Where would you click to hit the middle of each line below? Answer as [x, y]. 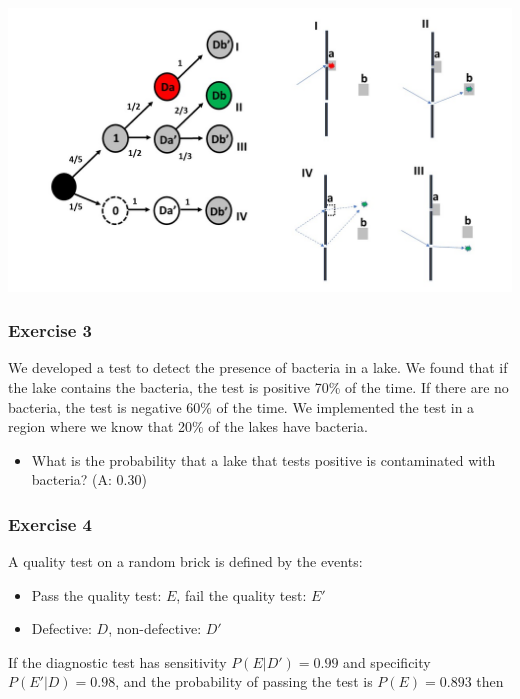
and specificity [387, 661]
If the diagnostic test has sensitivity [117, 661]
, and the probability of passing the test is [244, 681]
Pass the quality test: [96, 594]
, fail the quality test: [241, 594]
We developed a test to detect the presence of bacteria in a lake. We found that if [258, 367]
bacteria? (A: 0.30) [89, 479]
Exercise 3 [50, 330]
